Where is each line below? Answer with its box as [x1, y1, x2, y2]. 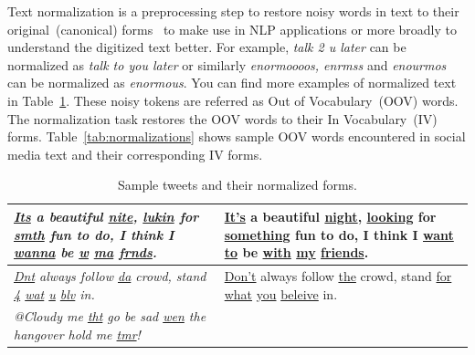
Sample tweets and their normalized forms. [118, 175, 357, 194]
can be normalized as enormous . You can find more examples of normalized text [7, 73, 457, 92]
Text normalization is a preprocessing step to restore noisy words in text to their [7, 2, 459, 20]
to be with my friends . [224, 243, 369, 262]
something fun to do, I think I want [224, 224, 454, 244]
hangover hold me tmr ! [14, 325, 141, 343]
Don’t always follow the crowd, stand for [224, 266, 452, 285]
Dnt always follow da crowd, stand [14, 266, 206, 285]
